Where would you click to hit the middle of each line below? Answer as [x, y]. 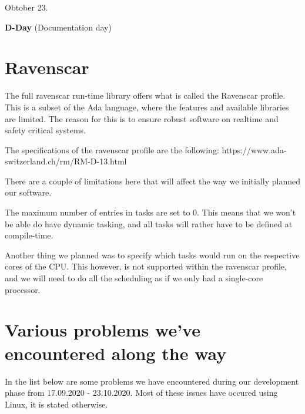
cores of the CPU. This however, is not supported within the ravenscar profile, [146, 266]
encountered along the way [116, 353]
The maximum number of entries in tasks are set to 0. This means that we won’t [150, 212]
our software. [28, 192]
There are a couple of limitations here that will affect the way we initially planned [153, 181]
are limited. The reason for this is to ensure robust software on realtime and [142, 118]
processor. [23, 289]
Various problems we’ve [103, 330]
